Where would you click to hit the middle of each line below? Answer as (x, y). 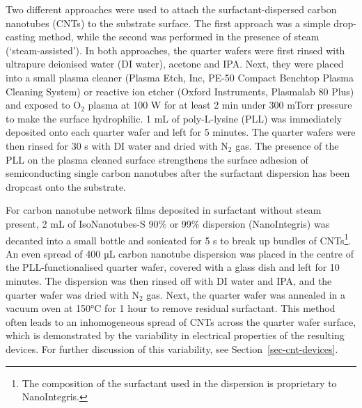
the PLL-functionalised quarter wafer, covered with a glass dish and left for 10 (173, 267)
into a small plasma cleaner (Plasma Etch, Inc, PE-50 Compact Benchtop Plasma (180, 77)
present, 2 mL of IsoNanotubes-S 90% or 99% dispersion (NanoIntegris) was (168, 223)
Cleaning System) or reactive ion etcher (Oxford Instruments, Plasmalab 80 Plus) (180, 91)
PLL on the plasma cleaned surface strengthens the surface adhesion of (157, 159)
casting (21, 37)
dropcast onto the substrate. (66, 186)
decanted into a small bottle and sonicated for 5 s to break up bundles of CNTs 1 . (179, 239)
